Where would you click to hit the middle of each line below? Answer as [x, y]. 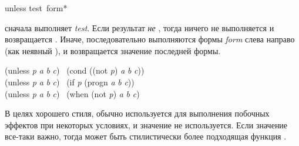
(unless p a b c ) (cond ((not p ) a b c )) [75, 70]
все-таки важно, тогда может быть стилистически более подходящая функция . [146, 136]
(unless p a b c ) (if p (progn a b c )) [70, 82]
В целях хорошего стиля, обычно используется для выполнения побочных [137, 113]
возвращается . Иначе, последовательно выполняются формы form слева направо [150, 39]
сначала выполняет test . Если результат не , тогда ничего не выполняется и [140, 27]
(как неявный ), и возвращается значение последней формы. [113, 50]
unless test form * [36, 8]
